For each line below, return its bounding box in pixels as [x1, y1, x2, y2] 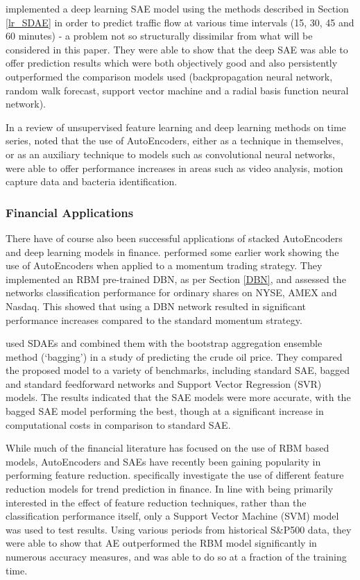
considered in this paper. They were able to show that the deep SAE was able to [6, 42, 348, 56]
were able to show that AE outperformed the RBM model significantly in [6, 536, 317, 550]
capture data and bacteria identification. [6, 174, 178, 189]
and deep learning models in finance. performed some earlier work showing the [6, 244, 339, 259]
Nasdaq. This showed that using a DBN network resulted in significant [6, 298, 306, 313]
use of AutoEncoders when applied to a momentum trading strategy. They [6, 258, 323, 273]
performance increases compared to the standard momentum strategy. [6, 312, 302, 327]
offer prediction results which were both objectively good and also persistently [6, 56, 338, 70]
